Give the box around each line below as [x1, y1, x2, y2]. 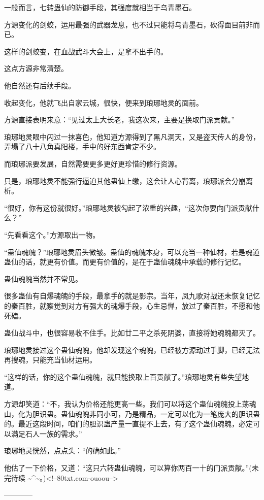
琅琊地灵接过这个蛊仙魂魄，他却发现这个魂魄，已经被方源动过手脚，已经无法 [4, 344, 260, 355]
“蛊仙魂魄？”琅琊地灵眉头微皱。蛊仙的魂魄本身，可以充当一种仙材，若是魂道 [4, 246, 260, 257]
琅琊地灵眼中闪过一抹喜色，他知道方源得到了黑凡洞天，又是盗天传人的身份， [4, 131, 260, 142]
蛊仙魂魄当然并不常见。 [4, 273, 82, 284]
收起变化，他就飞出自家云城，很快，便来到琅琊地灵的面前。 [4, 97, 203, 108]
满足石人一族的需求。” [11, 428, 82, 439]
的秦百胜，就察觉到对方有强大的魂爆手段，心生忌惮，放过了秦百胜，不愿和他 [4, 300, 260, 311]
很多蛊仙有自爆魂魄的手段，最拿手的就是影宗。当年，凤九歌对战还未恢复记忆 [4, 290, 260, 301]
